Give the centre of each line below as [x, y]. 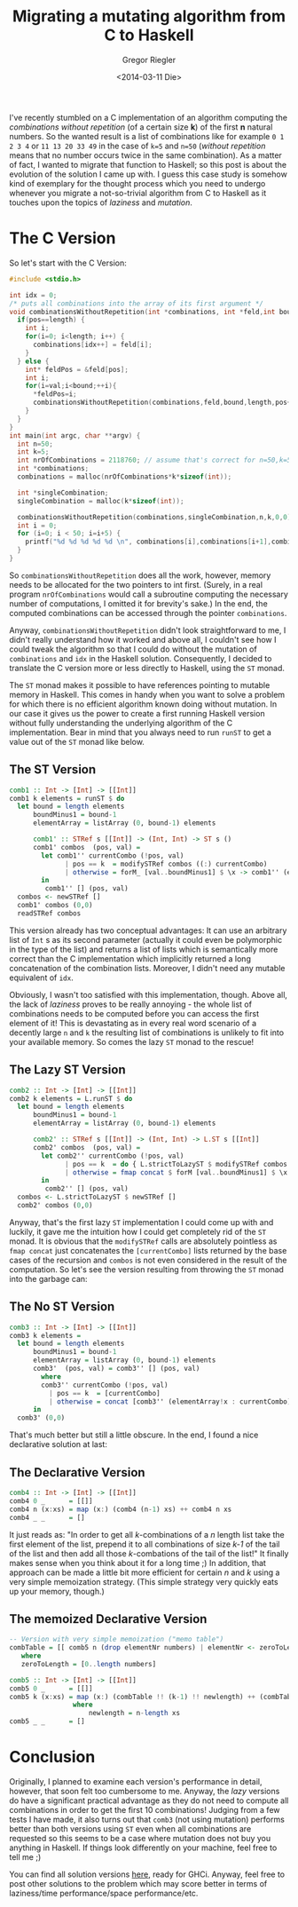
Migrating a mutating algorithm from [149, 16]
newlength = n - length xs [134, 1713]
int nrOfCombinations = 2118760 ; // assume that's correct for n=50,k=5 [154, 460]
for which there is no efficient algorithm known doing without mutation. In [143, 704]
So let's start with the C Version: [68, 263]
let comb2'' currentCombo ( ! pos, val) [113, 1156]
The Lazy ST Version [67, 1070]
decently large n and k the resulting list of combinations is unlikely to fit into [147, 1033]
